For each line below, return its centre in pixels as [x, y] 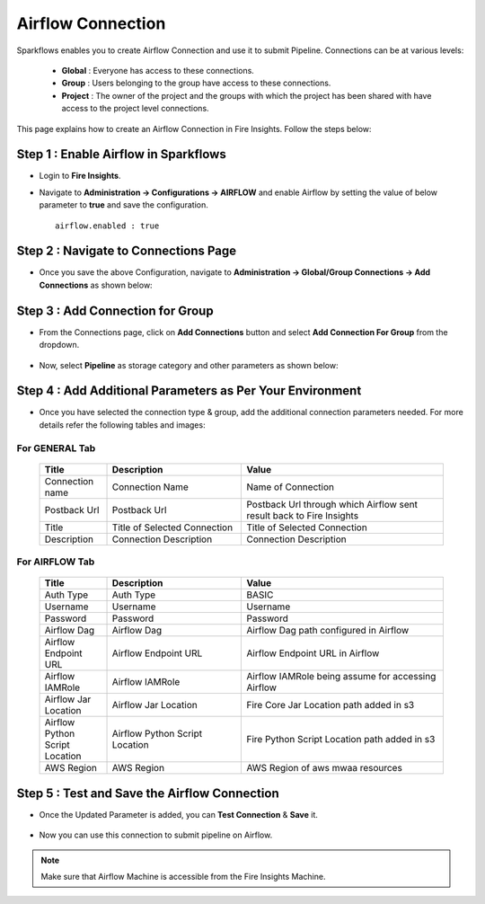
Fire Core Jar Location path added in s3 [331, 705]
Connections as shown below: [96, 285]
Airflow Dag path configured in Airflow [328, 631]
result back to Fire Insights [303, 515]
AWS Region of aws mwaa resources [325, 768]
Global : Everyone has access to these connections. [158, 70]
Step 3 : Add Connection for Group [115, 310]
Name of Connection [290, 487]
